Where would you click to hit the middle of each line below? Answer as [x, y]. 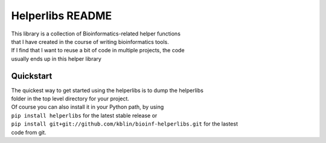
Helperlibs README [62, 16]
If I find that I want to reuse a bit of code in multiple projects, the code [98, 50]
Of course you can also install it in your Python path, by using [88, 107]
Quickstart [32, 76]
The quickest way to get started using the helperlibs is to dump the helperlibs [107, 90]
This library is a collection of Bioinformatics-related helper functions [96, 34]
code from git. [29, 132]
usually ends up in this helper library [56, 59]
